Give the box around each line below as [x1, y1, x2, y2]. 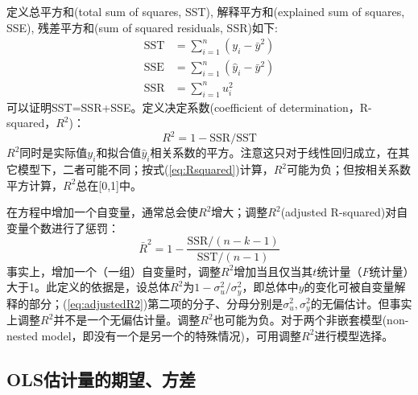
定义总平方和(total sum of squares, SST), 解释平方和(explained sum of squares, [6, 3, 405, 19]
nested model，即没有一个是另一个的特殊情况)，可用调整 [6, 327, 302, 344]
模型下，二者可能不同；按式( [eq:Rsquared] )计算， [17, 161, 274, 178]
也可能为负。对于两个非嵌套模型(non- [213, 311, 409, 327]
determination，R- [279, 98, 372, 115]
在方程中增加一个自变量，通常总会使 [6, 204, 198, 220]
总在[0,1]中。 [76, 176, 143, 193]
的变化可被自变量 [304, 278, 395, 295]
